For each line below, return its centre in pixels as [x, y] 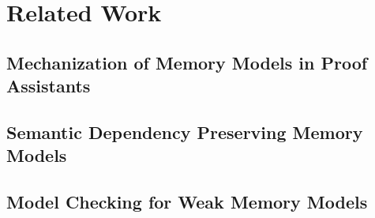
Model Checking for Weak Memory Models [187, 202]
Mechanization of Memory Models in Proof [187, 62]
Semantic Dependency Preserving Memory [185, 132]
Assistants [49, 86]
